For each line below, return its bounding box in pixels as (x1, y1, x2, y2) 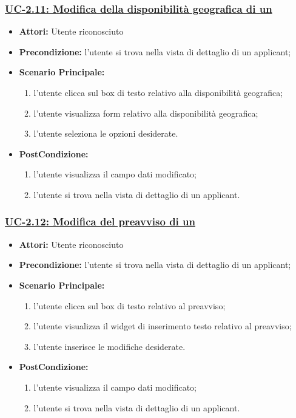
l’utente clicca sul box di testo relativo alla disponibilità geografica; (33, 86, 283, 98)
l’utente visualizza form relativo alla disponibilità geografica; (33, 106, 258, 119)
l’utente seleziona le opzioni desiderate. (33, 127, 178, 140)
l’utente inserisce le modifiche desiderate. (33, 340, 186, 352)
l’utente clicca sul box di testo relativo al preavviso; (33, 299, 226, 312)
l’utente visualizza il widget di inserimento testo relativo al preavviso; (33, 320, 292, 332)
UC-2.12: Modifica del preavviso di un (5, 214, 195, 229)
